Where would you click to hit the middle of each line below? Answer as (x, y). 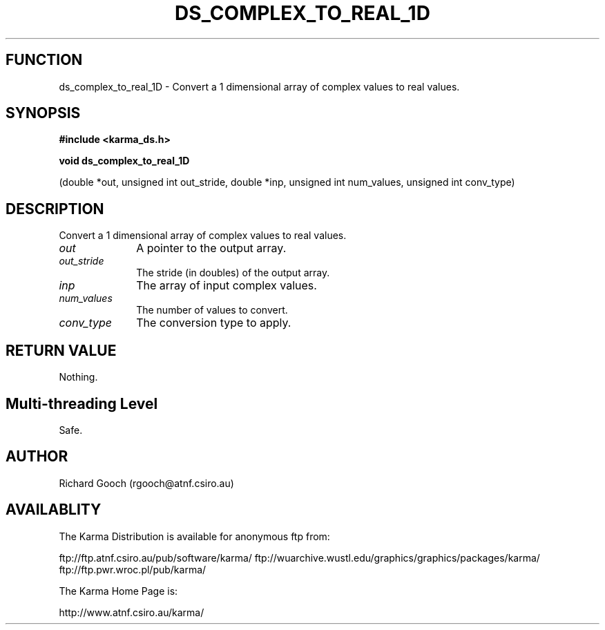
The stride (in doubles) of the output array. (233, 273)
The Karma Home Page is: (118, 591)
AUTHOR (37, 457)
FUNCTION (44, 60)
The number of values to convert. (212, 310)
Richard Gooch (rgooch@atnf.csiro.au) (146, 483)
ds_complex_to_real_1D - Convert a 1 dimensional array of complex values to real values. (259, 86)
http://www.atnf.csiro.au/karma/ (132, 612)
